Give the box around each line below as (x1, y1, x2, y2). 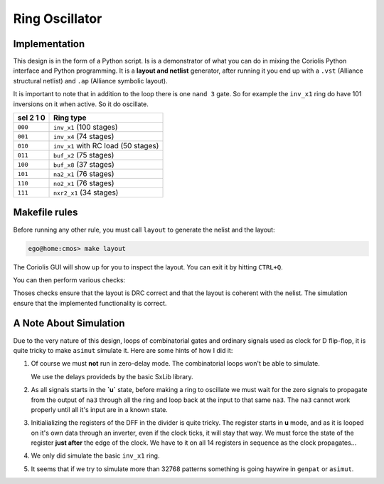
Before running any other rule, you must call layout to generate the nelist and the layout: (13, 225, 275, 234)
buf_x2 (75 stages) (53, 150, 114, 160)
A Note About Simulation (13, 317, 125, 329)
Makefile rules (13, 207, 78, 219)
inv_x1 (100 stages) (53, 122, 118, 132)
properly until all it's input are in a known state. (31, 405, 169, 413)
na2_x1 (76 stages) (53, 169, 114, 179)
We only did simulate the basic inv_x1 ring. (31, 451, 160, 460)
